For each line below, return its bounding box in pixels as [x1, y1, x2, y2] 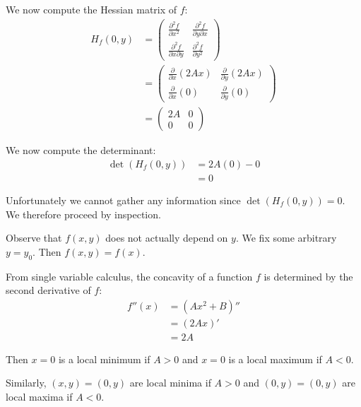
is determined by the [264, 269, 353, 283]
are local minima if [129, 375, 211, 390]
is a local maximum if [228, 351, 322, 366]
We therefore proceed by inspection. [6, 206, 161, 221]
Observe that [6, 230, 62, 245]
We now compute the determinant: [6, 143, 156, 158]
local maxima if [6, 389, 73, 404]
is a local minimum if [58, 351, 150, 366]
